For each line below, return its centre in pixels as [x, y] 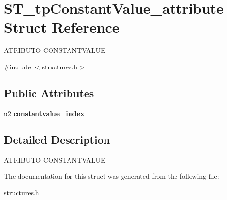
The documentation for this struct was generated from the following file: [112, 176]
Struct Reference [62, 27]
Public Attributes [49, 92]
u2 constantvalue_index [44, 113]
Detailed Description [57, 139]
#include [17, 66]
